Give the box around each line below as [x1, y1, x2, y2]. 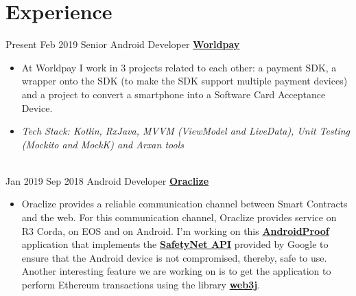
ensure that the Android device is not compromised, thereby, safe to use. [21, 250, 327, 264]
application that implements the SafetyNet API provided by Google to [21, 237, 329, 251]
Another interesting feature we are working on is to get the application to [21, 264, 331, 278]
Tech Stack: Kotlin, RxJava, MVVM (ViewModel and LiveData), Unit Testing [21, 124, 351, 138]
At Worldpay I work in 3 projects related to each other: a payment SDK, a [21, 60, 337, 74]
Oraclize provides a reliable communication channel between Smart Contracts [21, 196, 348, 211]
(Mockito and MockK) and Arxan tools [21, 137, 184, 151]
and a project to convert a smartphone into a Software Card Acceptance [21, 87, 326, 101]
